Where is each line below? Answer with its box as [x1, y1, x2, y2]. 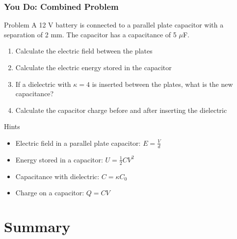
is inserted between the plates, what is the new [92, 79, 233, 89]
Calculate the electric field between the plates [15, 46, 153, 56]
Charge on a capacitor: [15, 187, 84, 198]
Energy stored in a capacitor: [15, 154, 103, 164]
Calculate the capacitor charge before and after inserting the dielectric [15, 105, 227, 115]
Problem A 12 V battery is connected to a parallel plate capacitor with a [4, 20, 224, 30]
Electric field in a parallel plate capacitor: [15, 137, 141, 148]
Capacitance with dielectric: [15, 171, 100, 181]
